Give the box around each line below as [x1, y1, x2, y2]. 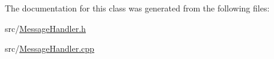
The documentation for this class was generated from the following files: [5, 2, 270, 14]
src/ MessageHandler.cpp [5, 42, 94, 55]
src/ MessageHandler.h [5, 22, 86, 34]
